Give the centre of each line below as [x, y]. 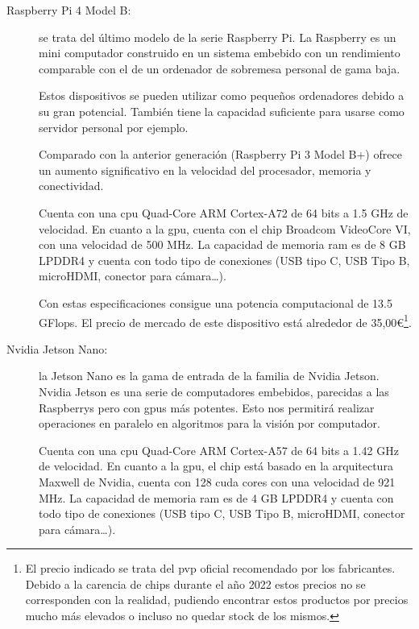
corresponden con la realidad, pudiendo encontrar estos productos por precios [217, 600]
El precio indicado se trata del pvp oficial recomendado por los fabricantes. [210, 568]
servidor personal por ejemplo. [114, 127]
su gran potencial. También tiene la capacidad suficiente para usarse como [222, 111]
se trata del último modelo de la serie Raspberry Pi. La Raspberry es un [218, 37]
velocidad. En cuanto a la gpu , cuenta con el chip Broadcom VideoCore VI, [225, 228]
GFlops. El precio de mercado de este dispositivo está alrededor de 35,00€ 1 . [225, 321]
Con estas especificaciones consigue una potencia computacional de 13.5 [216, 302]
